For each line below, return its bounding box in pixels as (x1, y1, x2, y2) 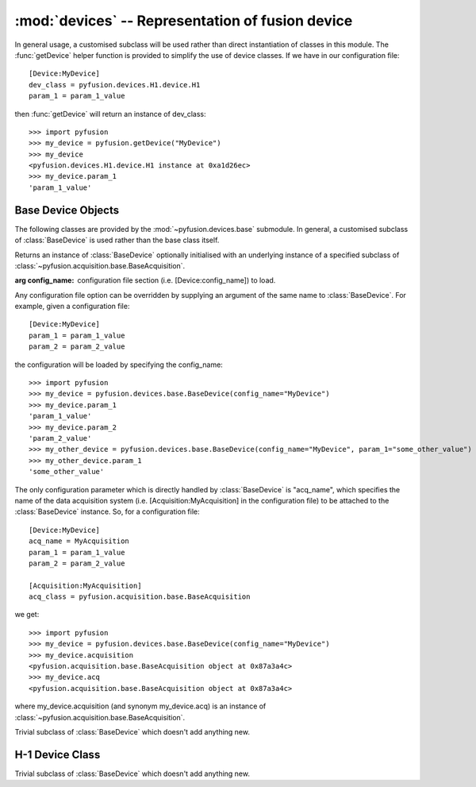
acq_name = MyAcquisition (29, 537, 130, 546)
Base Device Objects (14, 203, 120, 217)
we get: (14, 610, 40, 619)
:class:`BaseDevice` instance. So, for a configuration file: (14, 507, 200, 516)
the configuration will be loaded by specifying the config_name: (14, 360, 224, 369)
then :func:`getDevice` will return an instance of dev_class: (14, 109, 206, 118)
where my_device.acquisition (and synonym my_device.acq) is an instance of (14, 701, 267, 711)
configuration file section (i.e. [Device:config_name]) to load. (77, 276, 276, 285)
